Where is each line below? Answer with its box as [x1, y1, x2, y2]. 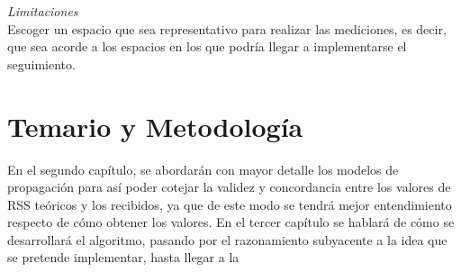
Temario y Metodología [7, 107, 303, 144]
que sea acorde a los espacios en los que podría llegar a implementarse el [7, 37, 407, 56]
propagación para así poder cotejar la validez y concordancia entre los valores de [7, 177, 451, 196]
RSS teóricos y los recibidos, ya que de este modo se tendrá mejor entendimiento [7, 195, 452, 213]
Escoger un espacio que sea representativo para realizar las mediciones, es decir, [7, 19, 447, 38]
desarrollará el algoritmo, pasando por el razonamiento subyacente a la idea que [7, 230, 447, 249]
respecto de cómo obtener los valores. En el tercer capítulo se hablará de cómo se [7, 213, 455, 231]
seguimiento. [7, 54, 76, 73]
